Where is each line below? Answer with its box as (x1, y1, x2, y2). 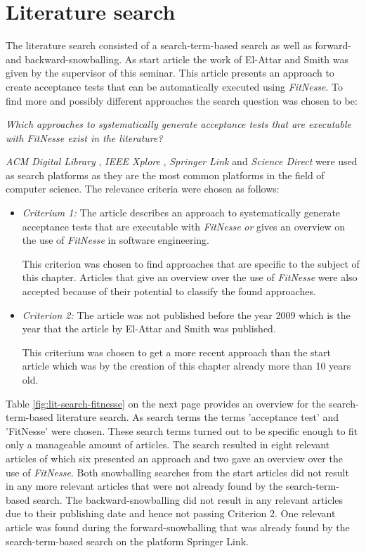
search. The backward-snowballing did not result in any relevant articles (32, 492, 344, 507)
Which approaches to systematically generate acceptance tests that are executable (6, 117, 351, 131)
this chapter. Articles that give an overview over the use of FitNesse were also (22, 270, 358, 285)
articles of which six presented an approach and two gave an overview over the (6, 450, 343, 465)
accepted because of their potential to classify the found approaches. (22, 284, 316, 299)
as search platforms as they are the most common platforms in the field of (6, 167, 325, 182)
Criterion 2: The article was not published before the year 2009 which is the (22, 307, 351, 322)
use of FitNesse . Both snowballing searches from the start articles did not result (6, 464, 349, 479)
